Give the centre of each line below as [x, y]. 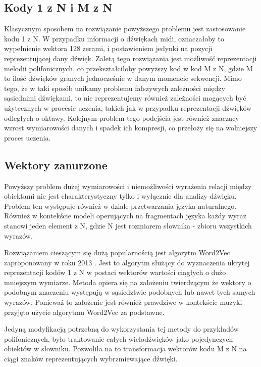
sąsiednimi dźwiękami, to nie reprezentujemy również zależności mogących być [125, 98]
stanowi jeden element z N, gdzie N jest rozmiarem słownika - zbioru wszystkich [128, 225]
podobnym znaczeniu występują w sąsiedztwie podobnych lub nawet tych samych [130, 292]
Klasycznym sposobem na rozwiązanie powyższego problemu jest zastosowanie [125, 29]
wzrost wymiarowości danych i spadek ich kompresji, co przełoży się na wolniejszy [131, 128]
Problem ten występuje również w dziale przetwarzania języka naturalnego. [120, 205]
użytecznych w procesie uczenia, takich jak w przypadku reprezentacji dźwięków [128, 107]
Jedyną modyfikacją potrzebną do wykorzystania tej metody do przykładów [121, 329]
